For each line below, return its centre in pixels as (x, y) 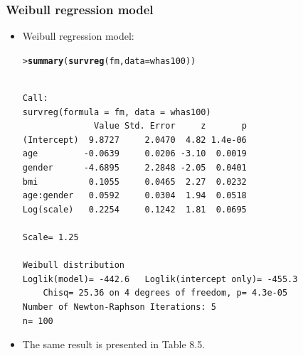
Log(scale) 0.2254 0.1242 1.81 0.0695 (134, 209)
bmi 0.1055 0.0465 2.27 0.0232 (134, 182)
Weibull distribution (73, 265)
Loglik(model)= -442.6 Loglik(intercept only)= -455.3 (160, 279)
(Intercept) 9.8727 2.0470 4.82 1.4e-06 (134, 140)
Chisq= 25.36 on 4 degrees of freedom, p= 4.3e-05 (165, 293)
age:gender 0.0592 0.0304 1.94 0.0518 (134, 196)
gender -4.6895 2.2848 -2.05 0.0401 (134, 168)
